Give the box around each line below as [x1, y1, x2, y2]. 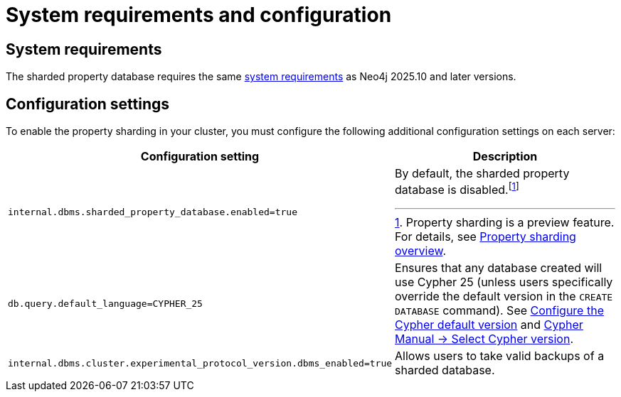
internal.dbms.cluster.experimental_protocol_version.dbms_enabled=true [8, 357, 393, 369]
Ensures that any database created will [395, 261, 603, 276]
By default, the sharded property [395, 166, 570, 181]
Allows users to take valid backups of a [395, 349, 605, 364]
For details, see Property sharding [395, 229, 576, 244]
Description [472, 149, 538, 164]
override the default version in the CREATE [395, 289, 613, 304]
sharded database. [395, 363, 495, 378]
